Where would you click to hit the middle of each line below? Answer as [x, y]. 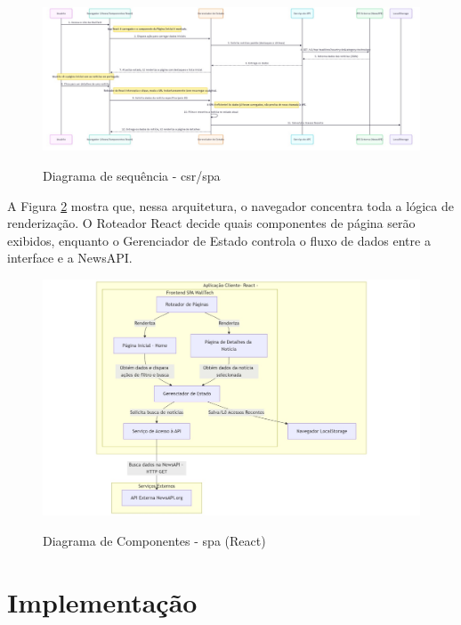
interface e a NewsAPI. [70, 258]
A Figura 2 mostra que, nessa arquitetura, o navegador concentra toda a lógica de [230, 205]
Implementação [102, 601]
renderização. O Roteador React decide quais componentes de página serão [211, 223]
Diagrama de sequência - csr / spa [132, 176]
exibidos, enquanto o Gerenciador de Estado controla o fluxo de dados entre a [219, 240]
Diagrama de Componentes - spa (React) [154, 541]
